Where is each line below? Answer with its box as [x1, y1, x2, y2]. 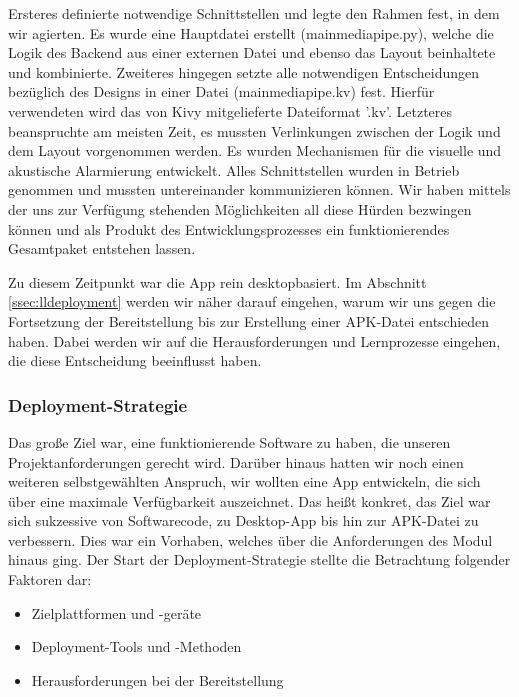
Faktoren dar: [8, 569, 92, 590]
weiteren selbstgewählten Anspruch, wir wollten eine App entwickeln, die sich [8, 471, 481, 492]
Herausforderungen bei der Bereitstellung [31, 669, 284, 690]
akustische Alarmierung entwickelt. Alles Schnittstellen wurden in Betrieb [8, 159, 460, 180]
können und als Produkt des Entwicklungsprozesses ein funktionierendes [8, 218, 450, 239]
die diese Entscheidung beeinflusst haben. [8, 350, 262, 371]
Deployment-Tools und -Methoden [31, 636, 242, 657]
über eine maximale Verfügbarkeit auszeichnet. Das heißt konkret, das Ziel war [8, 490, 491, 511]
